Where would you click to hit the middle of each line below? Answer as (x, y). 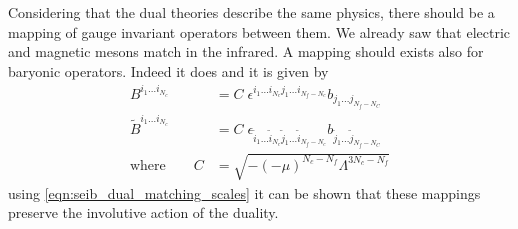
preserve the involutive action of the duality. (143, 212)
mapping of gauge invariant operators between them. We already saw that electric (259, 31)
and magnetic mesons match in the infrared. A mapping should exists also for (246, 51)
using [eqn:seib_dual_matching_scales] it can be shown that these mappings (244, 192)
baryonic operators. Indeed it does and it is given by (168, 70)
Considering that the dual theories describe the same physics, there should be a (251, 12)
